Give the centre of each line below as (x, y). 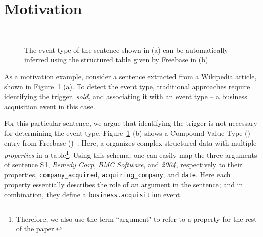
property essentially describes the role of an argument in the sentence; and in (124, 184)
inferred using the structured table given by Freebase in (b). (117, 59)
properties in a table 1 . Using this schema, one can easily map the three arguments (131, 154)
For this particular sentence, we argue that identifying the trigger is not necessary (131, 123)
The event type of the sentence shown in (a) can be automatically (126, 49)
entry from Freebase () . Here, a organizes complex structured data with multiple (130, 143)
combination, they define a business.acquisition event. (93, 194)
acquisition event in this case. (50, 106)
